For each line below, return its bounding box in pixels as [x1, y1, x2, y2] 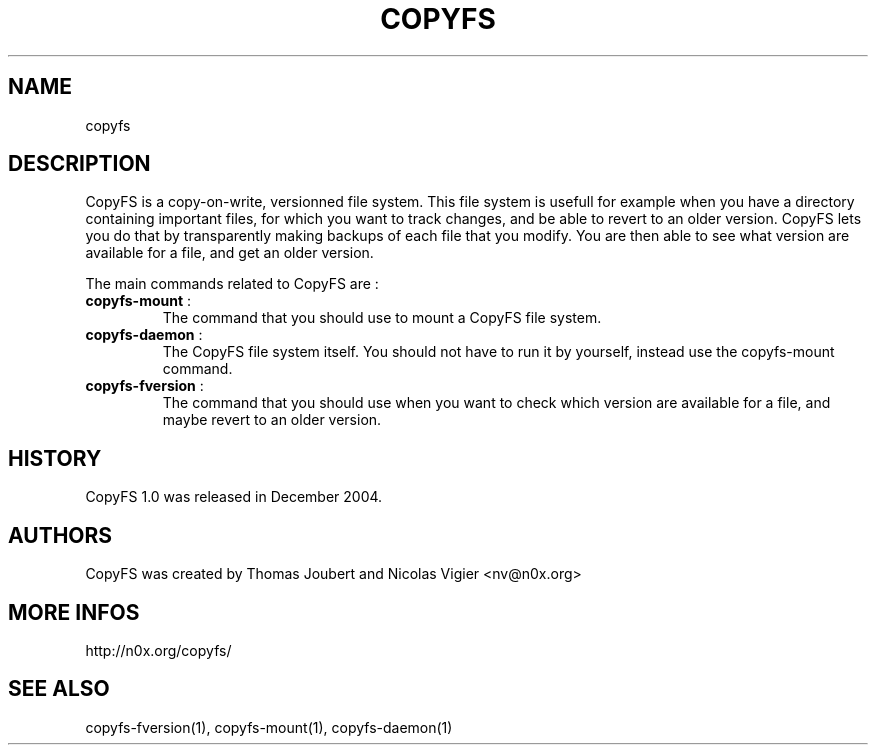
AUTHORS [8, 522, 113, 548]
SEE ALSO [8, 676, 110, 702]
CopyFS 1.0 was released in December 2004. [85, 488, 383, 506]
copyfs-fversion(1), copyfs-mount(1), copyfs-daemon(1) [85, 718, 453, 736]
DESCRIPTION [8, 151, 151, 177]
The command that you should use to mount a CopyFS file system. [162, 309, 602, 327]
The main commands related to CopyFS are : [85, 275, 379, 293]
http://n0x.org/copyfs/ [85, 641, 232, 659]
